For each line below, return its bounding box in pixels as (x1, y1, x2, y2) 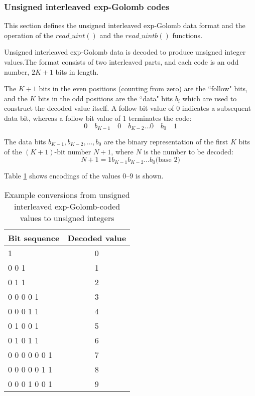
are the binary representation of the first (103, 136, 228, 147)
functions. (172, 30, 203, 40)
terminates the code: (129, 112, 192, 123)
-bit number (54, 146, 91, 156)
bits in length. (55, 66, 99, 77)
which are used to (182, 93, 237, 103)
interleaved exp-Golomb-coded (14, 200, 120, 212)
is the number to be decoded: (144, 146, 233, 156)
